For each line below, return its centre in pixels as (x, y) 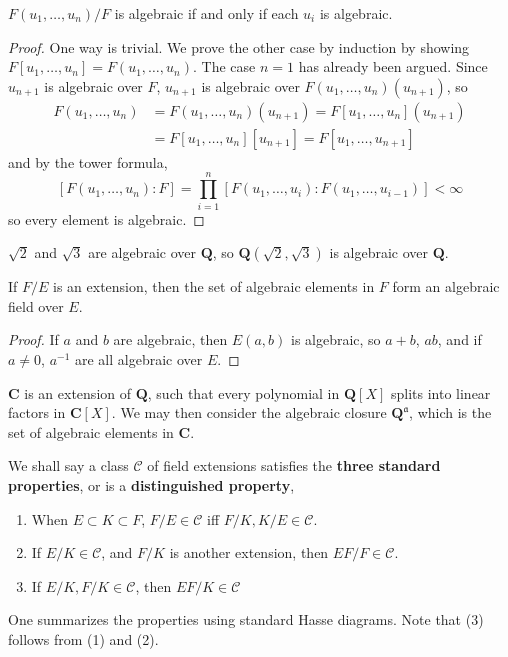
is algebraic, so (335, 339)
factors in (37, 412)
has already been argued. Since (393, 66)
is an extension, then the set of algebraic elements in (214, 286)
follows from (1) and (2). (83, 638)
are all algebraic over (139, 358)
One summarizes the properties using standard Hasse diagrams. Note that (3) (246, 619)
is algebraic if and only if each (206, 13)
